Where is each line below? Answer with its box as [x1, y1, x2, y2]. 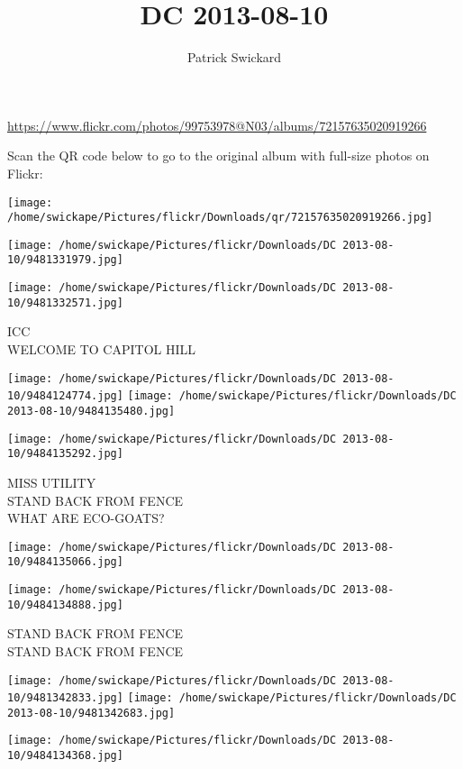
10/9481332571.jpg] [7, 296, 123, 309]
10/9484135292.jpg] [7, 447, 123, 461]
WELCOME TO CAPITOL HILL [7, 340, 196, 359]
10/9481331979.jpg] [7, 253, 123, 267]
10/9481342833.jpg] [7, 691, 123, 705]
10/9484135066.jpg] [7, 555, 123, 569]
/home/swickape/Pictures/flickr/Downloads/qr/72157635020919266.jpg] [7, 211, 433, 224]
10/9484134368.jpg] [7, 749, 123, 763]
